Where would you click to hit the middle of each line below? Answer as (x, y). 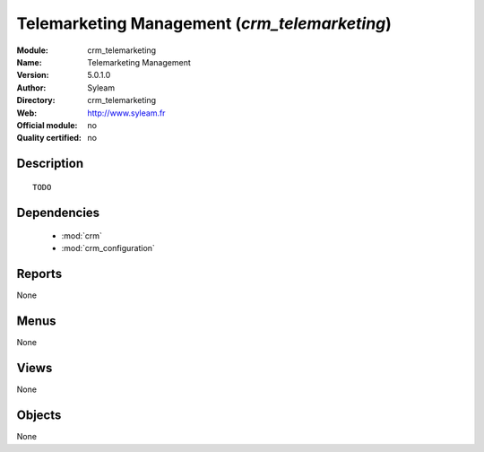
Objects (39, 416)
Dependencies (58, 212)
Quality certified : (49, 138)
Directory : (36, 100)
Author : (31, 87)
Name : (29, 62)
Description (50, 164)
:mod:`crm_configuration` (108, 248)
